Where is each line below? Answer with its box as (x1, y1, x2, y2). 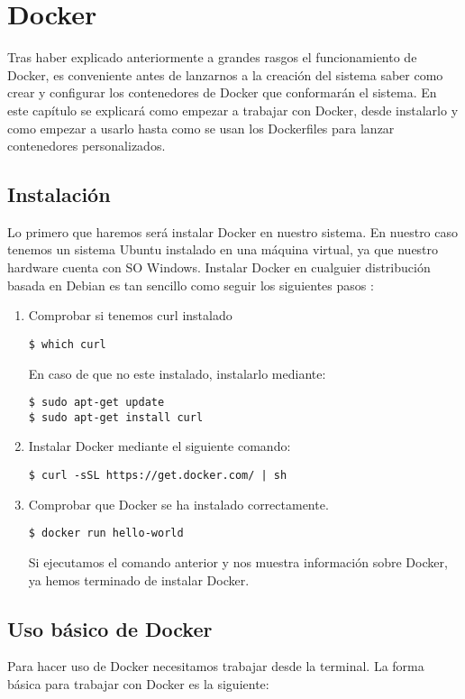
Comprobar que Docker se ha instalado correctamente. (28, 494, 329, 513)
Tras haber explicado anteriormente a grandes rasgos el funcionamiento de (7, 48, 417, 67)
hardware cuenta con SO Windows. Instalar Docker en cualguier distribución (7, 258, 431, 277)
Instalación (7, 180, 111, 208)
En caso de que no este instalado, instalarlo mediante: (28, 363, 326, 382)
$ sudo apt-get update (28, 396, 165, 409)
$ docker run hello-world (28, 527, 184, 540)
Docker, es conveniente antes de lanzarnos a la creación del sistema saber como (7, 65, 443, 84)
